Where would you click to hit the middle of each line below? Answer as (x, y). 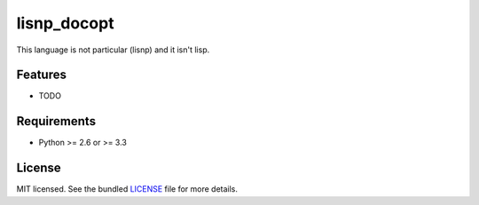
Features (41, 75)
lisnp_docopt (65, 23)
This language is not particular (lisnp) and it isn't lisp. (113, 50)
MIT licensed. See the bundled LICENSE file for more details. (127, 189)
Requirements (56, 121)
